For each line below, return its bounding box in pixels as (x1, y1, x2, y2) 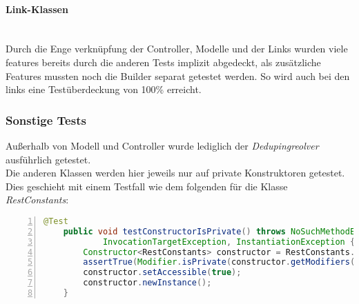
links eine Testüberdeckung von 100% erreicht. (6, 82, 202, 97)
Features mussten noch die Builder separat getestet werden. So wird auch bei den (6, 68, 350, 83)
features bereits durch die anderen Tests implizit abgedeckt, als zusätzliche (6, 54, 321, 69)
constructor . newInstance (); (83, 278, 212, 288)
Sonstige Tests (6, 111, 86, 128)
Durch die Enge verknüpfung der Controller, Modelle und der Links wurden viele (6, 41, 348, 56)
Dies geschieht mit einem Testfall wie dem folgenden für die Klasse (6, 179, 288, 193)
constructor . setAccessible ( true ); (83, 267, 242, 278)
